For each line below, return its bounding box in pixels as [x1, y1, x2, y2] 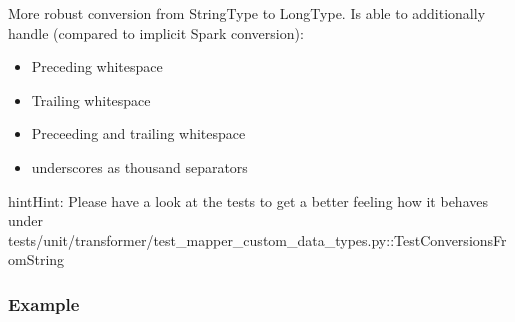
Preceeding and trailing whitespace [31, 123, 246, 144]
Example [8, 291, 80, 316]
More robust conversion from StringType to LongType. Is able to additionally [8, 3, 486, 23]
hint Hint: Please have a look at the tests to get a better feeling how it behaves [8, 190, 488, 211]
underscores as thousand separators [31, 156, 248, 177]
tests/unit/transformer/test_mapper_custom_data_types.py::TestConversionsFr [8, 229, 507, 250]
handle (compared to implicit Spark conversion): [8, 22, 304, 43]
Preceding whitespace [31, 56, 163, 77]
